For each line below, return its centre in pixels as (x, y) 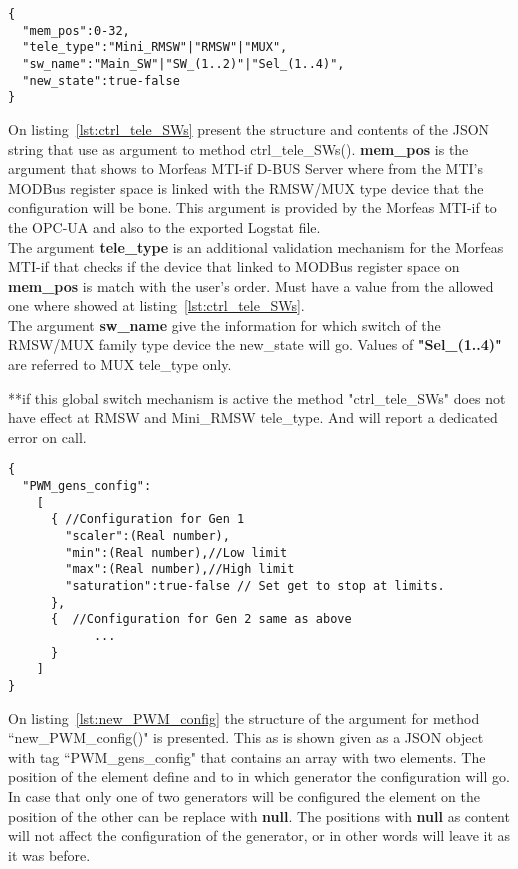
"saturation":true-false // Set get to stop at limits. (255, 586)
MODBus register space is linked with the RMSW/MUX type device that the (246, 187)
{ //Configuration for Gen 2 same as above (201, 619)
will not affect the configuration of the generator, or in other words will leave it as (259, 835)
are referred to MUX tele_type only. (120, 364)
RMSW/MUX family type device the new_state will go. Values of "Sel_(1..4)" (255, 344)
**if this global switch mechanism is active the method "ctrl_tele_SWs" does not (257, 397)
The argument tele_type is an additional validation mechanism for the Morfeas (256, 246)
